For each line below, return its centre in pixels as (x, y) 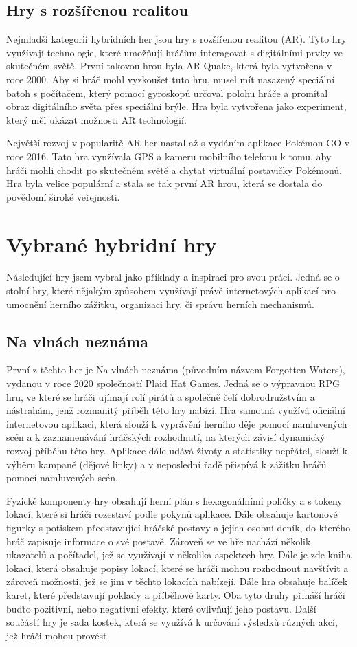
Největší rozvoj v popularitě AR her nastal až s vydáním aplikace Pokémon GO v (178, 143)
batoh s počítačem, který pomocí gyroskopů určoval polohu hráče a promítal (167, 92)
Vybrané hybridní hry (112, 244)
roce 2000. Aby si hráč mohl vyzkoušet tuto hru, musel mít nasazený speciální (171, 79)
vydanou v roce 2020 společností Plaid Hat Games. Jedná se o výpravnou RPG (173, 383)
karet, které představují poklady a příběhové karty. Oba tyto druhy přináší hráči (176, 594)
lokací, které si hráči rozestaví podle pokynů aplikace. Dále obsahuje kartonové (172, 514)
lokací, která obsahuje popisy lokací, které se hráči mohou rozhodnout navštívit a (177, 568)
